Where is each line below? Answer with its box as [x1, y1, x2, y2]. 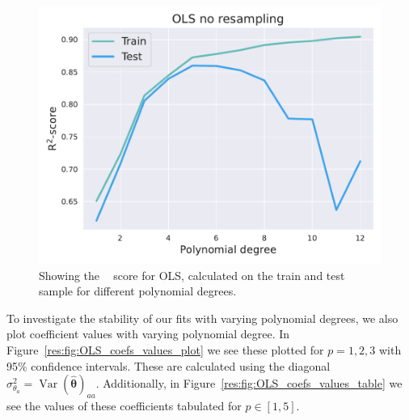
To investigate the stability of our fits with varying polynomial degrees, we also [6, 309, 398, 326]
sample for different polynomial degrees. [39, 282, 237, 299]
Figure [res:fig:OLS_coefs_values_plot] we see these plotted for [6, 341, 324, 358]
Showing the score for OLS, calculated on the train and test [39, 266, 345, 283]
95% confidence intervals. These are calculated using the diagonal [6, 357, 331, 374]
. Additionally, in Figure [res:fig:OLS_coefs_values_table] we [95, 375, 403, 392]
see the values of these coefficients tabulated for [6, 397, 242, 414]
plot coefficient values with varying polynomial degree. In [6, 325, 290, 342]
